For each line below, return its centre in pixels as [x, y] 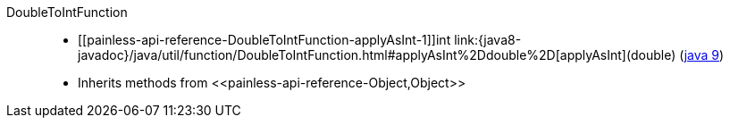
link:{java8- [488, 40]
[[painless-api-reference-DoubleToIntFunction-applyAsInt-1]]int [264, 40]
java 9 [702, 55]
